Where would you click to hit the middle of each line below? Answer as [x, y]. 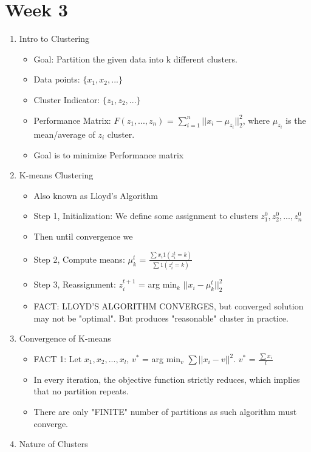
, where [256, 120]
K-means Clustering [56, 175]
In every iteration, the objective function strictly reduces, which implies [167, 379]
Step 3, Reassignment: [75, 284]
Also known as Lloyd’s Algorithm [96, 195]
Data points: [57, 79]
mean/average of [64, 134]
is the [296, 120]
